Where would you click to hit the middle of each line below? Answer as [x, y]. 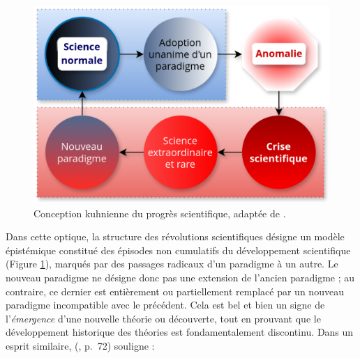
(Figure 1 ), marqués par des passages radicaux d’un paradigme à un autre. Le [172, 264]
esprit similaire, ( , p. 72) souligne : [80, 345]
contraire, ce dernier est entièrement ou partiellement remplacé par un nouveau [175, 291]
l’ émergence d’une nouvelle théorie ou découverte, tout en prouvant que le [163, 318]
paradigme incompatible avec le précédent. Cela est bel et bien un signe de [165, 305]
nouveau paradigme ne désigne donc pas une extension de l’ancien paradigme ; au [180, 278]
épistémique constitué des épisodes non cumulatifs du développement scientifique [178, 250]
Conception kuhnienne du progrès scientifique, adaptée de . [160, 213]
